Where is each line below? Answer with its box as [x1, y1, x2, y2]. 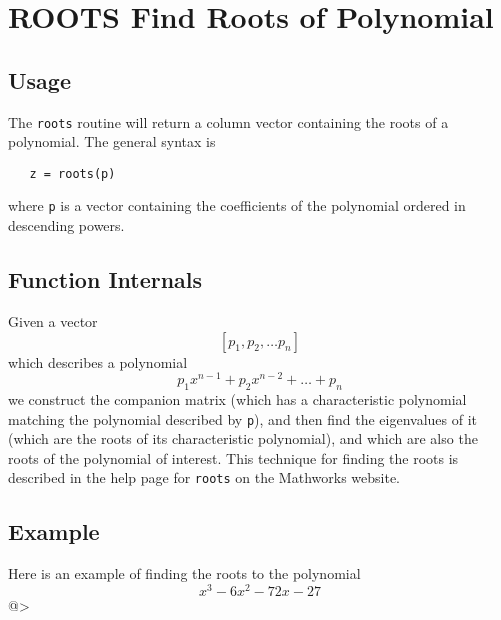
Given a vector [8, 310, 98, 331]
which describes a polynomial [8, 351, 188, 372]
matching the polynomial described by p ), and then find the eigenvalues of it [8, 408, 478, 429]
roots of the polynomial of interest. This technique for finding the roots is [8, 447, 459, 468]
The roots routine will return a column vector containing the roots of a [8, 111, 449, 132]
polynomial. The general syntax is [8, 131, 216, 152]
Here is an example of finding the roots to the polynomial [8, 563, 361, 584]
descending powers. [8, 215, 125, 236]
